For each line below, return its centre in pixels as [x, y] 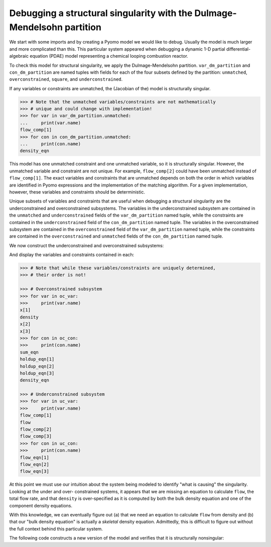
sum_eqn [29, 352]
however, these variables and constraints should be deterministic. [77, 192]
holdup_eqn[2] [37, 366]
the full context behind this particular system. [56, 528]
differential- [238, 49]
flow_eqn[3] [35, 472]
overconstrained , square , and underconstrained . [66, 79]
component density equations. [41, 505]
